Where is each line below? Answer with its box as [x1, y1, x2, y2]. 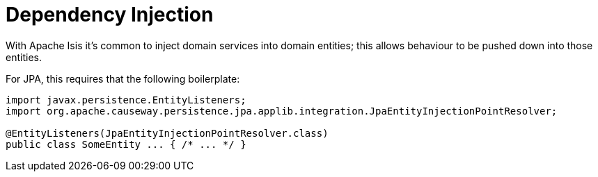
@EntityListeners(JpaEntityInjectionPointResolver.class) [6, 127, 329, 139]
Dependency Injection [6, 3, 214, 26]
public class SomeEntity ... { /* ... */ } [6, 138, 246, 150]
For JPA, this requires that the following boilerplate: [6, 72, 240, 85]
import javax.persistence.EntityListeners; [6, 94, 246, 106]
